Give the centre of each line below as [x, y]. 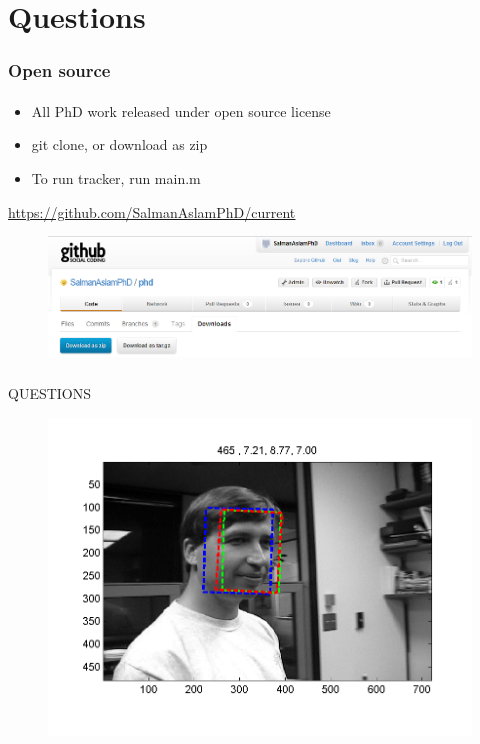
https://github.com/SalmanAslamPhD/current [152, 211]
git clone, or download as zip [119, 144]
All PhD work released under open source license [181, 110]
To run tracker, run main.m [116, 178]
